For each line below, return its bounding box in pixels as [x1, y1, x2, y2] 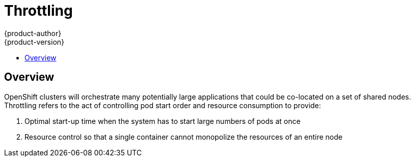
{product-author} [4, 28, 62, 38]
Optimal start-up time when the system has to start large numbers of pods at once [24, 116, 301, 125]
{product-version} [4, 37, 65, 46]
